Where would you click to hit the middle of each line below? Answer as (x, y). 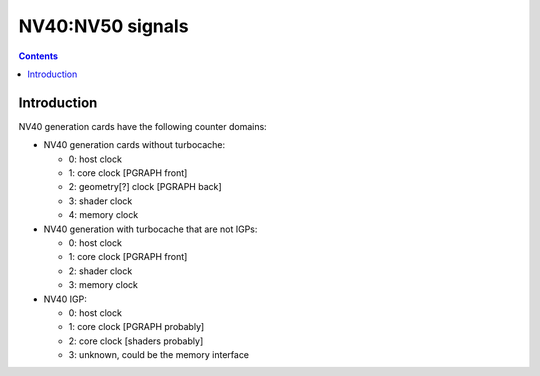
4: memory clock (103, 215)
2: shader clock (100, 271)
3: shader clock (100, 201)
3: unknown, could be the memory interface (159, 355)
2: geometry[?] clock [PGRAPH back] (145, 187)
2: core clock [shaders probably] (136, 341)
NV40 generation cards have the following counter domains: (142, 126)
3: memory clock (103, 285)
